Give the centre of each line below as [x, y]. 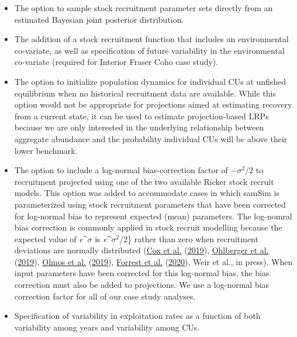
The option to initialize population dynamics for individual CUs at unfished [150, 81]
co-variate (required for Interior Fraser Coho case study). [116, 62]
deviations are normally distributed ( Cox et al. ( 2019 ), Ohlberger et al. [141, 250]
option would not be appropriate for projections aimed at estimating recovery [153, 104]
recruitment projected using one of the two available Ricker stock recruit [144, 181]
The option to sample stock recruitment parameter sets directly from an [144, 8]
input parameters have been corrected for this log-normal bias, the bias [142, 273]
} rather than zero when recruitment [193, 238]
